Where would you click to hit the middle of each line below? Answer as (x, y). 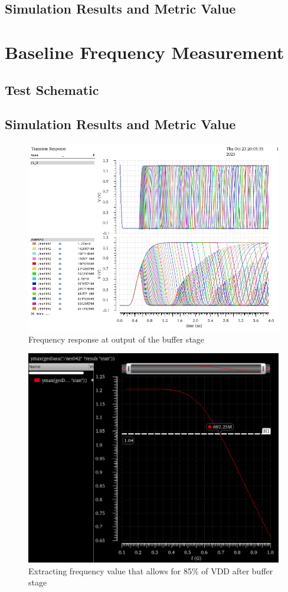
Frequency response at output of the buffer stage (117, 339)
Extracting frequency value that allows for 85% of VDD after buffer (151, 570)
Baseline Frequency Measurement (145, 52)
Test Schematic (52, 89)
